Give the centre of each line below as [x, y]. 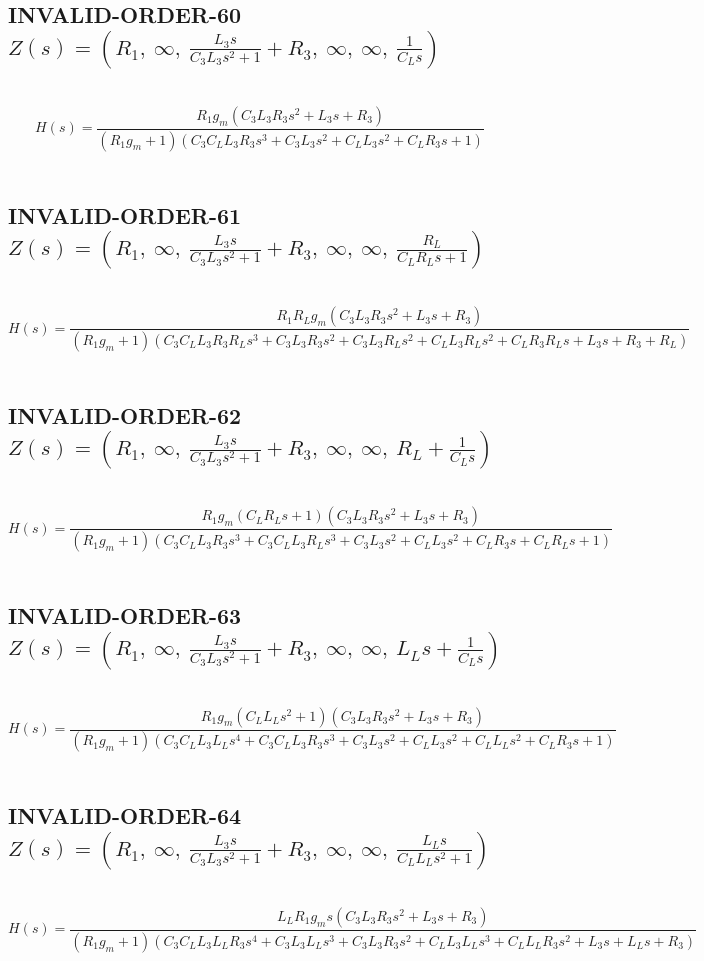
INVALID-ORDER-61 [125, 214]
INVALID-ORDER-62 [125, 414]
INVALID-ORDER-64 [125, 815]
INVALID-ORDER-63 [125, 615]
